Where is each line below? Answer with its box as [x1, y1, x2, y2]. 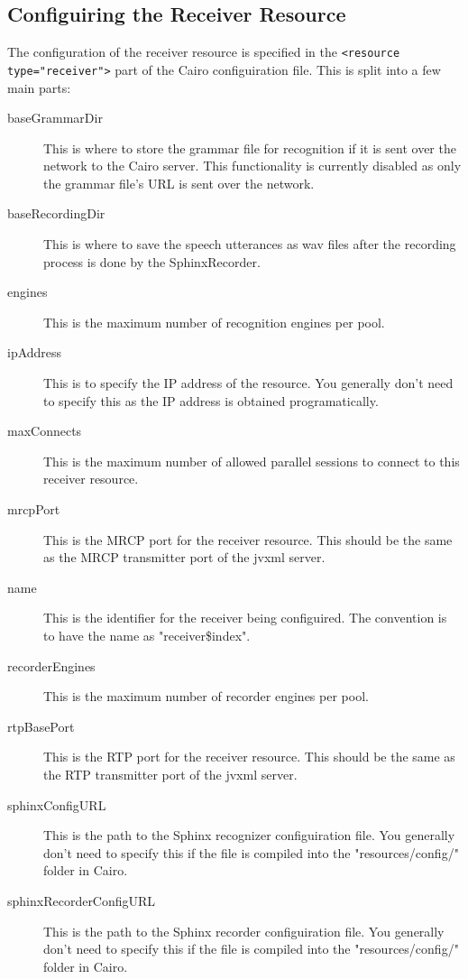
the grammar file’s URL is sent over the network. [43, 173, 315, 192]
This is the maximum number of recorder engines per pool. [43, 687, 369, 706]
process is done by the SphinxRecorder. [43, 252, 261, 271]
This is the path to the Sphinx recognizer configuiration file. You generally [43, 826, 455, 845]
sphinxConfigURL [7, 795, 106, 814]
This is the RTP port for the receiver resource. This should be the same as [43, 747, 455, 766]
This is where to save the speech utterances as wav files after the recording [43, 235, 456, 254]
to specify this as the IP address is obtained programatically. [43, 391, 379, 410]
